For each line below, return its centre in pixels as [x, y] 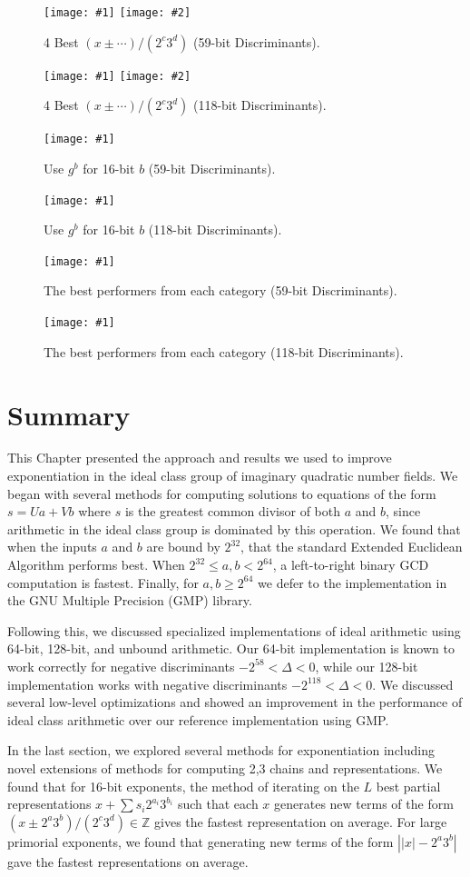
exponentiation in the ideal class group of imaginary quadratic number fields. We [233, 476]
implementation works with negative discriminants [147, 684]
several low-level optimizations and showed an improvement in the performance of [235, 702]
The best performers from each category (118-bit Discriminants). [224, 351]
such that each [218, 804]
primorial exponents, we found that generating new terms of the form [201, 841]
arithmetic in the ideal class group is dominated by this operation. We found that [234, 528]
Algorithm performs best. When [96, 564]
